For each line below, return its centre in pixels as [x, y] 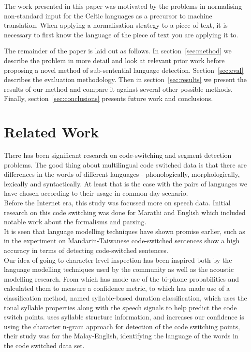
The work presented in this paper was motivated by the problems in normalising [123, 6]
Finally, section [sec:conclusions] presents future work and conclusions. [109, 98]
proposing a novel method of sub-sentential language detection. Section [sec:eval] [124, 70]
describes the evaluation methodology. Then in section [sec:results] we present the [125, 79]
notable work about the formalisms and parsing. [75, 222]
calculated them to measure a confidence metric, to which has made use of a [117, 288]
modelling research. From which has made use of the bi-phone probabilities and [122, 278]
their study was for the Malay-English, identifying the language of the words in [121, 336]
